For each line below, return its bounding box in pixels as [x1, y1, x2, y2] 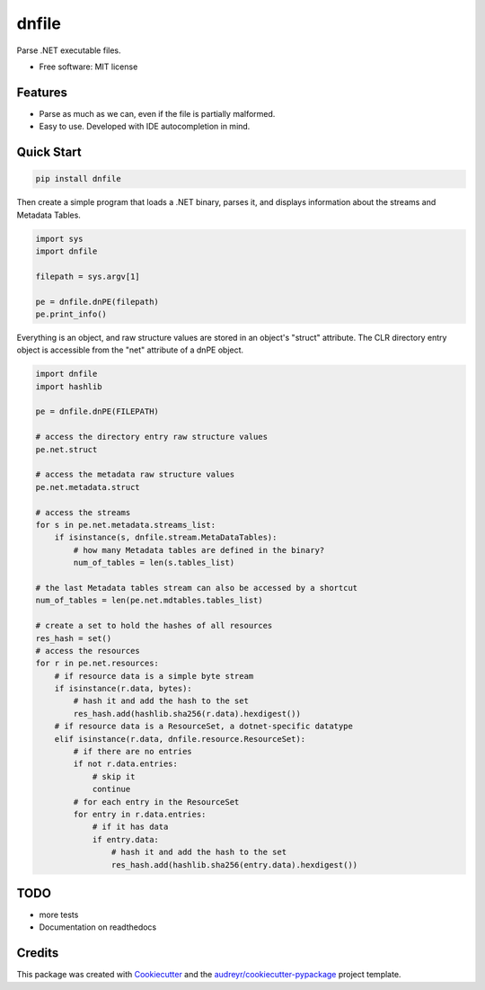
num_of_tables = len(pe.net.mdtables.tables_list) [35, 595, 264, 606]
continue [92, 784, 131, 795]
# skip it [92, 771, 136, 781]
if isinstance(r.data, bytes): [54, 683, 192, 694]
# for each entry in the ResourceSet [73, 797, 240, 807]
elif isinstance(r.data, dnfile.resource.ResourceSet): [54, 734, 306, 744]
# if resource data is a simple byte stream [54, 671, 254, 681]
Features [16, 85, 67, 100]
